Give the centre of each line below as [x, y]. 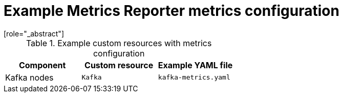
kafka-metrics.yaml [194, 77]
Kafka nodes [29, 77]
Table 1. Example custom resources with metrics [119, 43]
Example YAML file [195, 65]
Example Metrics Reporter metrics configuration [171, 11]
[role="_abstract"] [34, 33]
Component [42, 65]
